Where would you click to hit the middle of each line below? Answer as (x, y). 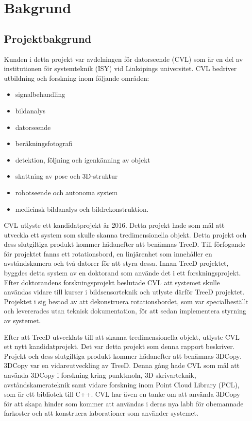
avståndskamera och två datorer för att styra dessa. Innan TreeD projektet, (116, 263)
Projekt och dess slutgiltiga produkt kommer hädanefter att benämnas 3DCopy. (123, 356)
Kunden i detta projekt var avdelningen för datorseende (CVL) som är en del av (124, 59)
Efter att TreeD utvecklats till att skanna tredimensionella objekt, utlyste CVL (122, 337)
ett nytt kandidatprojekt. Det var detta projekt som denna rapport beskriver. (119, 346)
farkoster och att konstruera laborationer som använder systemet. (101, 413)
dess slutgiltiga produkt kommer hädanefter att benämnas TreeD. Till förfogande (125, 244)
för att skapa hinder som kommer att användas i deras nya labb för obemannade (124, 403)
